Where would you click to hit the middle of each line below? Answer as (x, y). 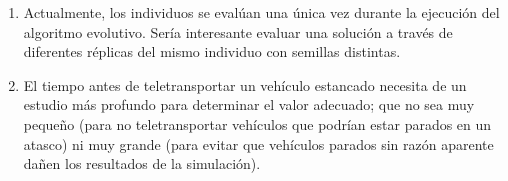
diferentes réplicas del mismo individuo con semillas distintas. (212, 51)
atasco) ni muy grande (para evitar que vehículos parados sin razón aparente (258, 143)
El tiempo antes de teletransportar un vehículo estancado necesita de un (245, 84)
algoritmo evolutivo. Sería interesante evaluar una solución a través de (238, 31)
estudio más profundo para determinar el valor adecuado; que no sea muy (249, 104)
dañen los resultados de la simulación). (142, 163)
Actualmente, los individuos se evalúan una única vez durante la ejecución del (261, 12)
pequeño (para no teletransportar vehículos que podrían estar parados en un (257, 123)
